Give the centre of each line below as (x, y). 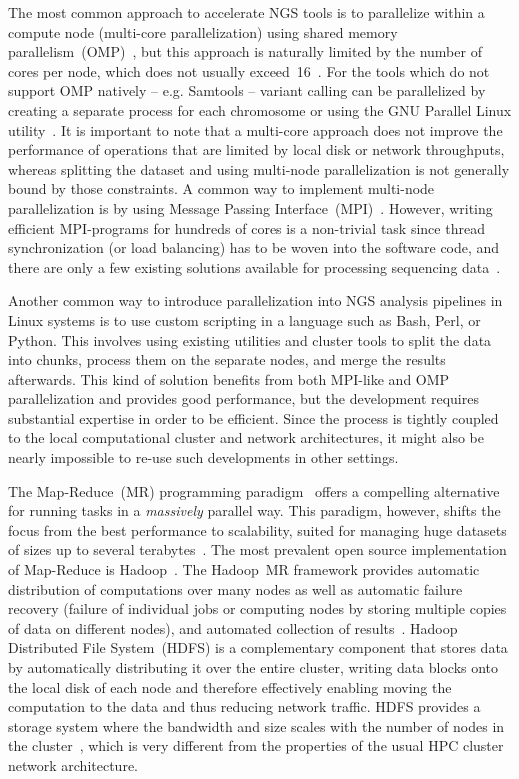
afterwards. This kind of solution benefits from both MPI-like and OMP (229, 378)
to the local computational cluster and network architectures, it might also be (246, 437)
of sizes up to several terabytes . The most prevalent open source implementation (257, 549)
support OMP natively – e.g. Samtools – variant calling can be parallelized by (247, 90)
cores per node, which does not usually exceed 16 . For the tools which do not (249, 70)
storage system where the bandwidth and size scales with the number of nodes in (256, 725)
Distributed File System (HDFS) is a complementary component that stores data (258, 647)
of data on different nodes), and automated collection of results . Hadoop (233, 627)
